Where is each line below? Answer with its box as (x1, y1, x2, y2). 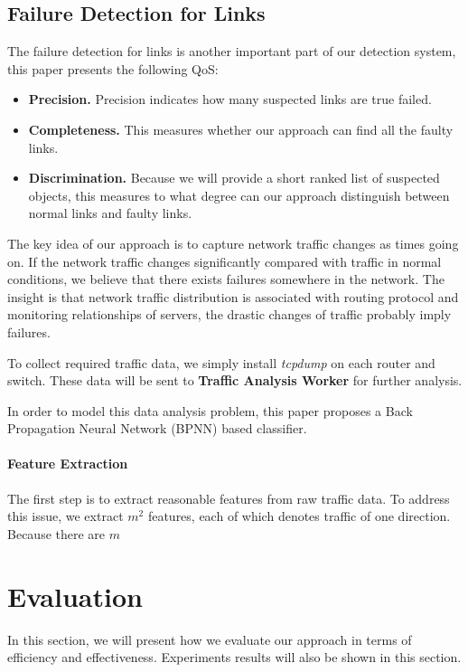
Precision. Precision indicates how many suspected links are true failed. (28, 90, 432, 109)
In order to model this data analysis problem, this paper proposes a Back (7, 401, 413, 420)
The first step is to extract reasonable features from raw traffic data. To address (7, 488, 450, 507)
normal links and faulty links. (28, 203, 192, 222)
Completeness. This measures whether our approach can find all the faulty (28, 119, 454, 138)
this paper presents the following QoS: (7, 59, 219, 78)
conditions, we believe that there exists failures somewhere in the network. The (7, 270, 445, 289)
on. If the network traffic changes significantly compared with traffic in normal (7, 251, 442, 270)
